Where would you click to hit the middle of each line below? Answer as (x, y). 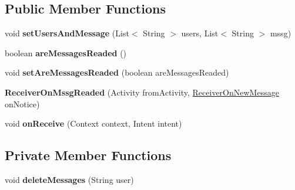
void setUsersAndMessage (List (67, 33)
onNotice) (22, 104)
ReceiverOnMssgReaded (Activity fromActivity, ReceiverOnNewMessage (142, 92)
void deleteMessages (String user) (69, 179)
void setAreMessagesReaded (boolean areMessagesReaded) (117, 72)
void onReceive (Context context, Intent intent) (93, 123)
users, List (200, 33)
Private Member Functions (88, 155)
